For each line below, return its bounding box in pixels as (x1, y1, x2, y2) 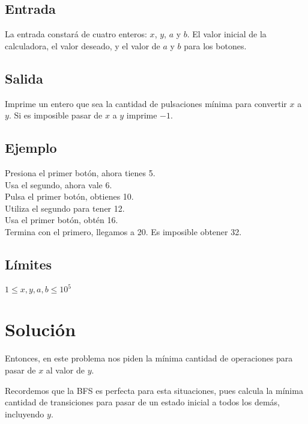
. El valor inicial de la (187, 28, 267, 40)
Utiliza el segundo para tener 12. (5, 201, 125, 214)
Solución (5, 317, 76, 342)
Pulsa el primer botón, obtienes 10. (5, 190, 134, 203)
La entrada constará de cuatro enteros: (5, 28, 147, 40)
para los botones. (184, 39, 247, 52)
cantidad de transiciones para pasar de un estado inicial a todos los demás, (5, 396, 280, 408)
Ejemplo (5, 138, 57, 157)
